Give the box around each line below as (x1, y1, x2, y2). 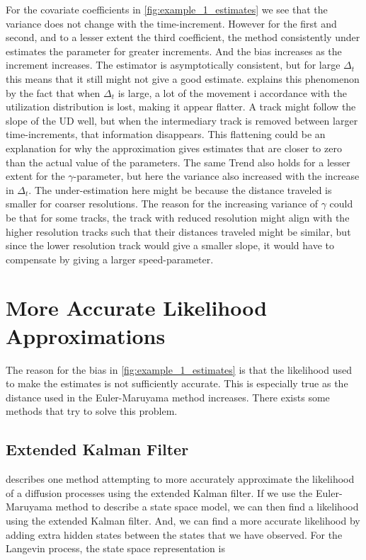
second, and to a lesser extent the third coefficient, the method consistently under (6, 30, 360, 45)
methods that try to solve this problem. (6, 404, 178, 418)
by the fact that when (6, 85, 101, 100)
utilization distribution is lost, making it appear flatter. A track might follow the (6, 99, 356, 114)
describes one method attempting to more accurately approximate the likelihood (6, 472, 355, 486)
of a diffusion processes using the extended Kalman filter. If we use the (6, 485, 313, 500)
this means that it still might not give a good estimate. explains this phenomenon (6, 71, 360, 86)
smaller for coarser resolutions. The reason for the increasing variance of (6, 196, 319, 211)
